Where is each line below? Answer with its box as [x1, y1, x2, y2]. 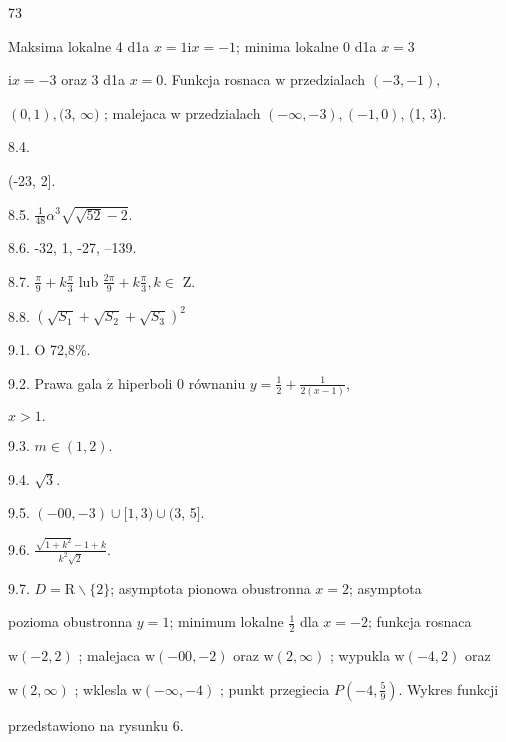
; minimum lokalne [169, 611, 284, 632]
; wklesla [74, 678, 128, 699]
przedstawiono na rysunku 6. [8, 714, 184, 735]
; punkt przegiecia [220, 678, 330, 699]
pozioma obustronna [8, 611, 133, 632]
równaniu [188, 372, 246, 393]
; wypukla [330, 645, 390, 666]
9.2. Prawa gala [8, 372, 103, 393]
